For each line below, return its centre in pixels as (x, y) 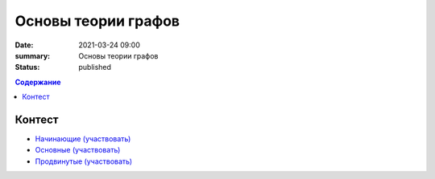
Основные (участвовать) (78, 150)
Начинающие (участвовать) (83, 139)
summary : (33, 55)
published (95, 67)
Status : (27, 67)
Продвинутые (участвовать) (84, 161)
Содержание (38, 82)
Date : (24, 45)
